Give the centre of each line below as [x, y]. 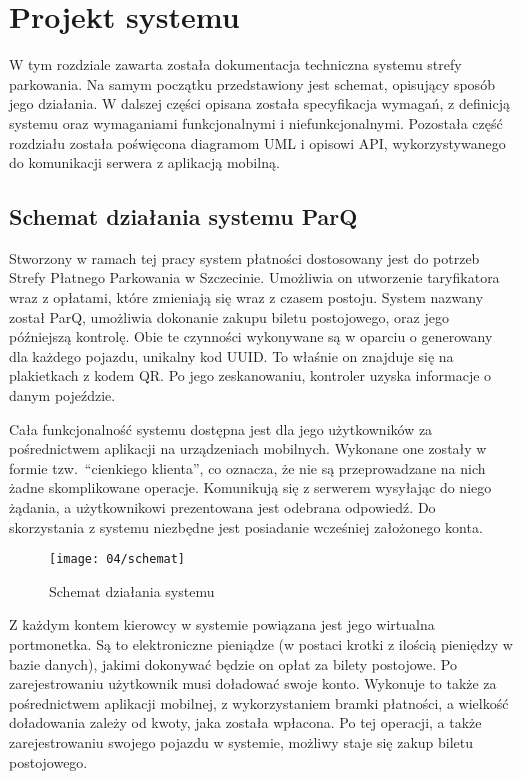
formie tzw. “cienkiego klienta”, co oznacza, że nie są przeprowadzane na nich [247, 467]
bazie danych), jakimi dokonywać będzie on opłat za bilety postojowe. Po [233, 663]
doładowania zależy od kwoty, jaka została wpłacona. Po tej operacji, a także [245, 722]
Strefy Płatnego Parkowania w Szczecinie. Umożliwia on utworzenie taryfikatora [254, 277]
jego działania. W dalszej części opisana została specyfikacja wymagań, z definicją [259, 103]
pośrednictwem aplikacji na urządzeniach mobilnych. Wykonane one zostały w [248, 448]
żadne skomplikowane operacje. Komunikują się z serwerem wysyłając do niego [250, 487]
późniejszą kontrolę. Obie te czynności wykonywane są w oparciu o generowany [251, 336]
